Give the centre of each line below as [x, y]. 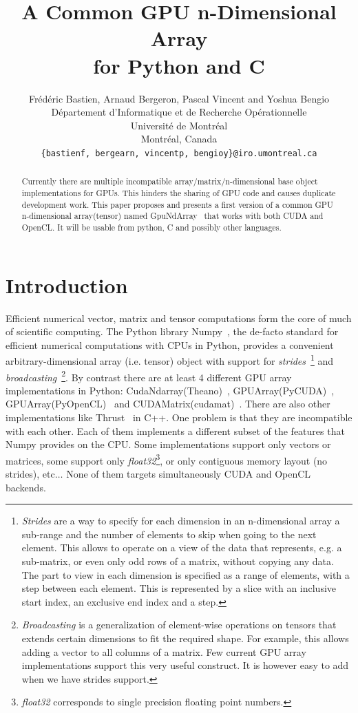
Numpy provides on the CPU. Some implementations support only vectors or [168, 444]
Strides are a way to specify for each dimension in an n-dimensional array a [181, 521]
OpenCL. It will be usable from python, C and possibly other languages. [151, 227]
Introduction [67, 285]
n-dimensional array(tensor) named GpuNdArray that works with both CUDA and [172, 216]
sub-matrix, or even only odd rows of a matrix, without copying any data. [178, 561]
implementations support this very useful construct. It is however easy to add [185, 665]
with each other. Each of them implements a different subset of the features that [175, 430]
